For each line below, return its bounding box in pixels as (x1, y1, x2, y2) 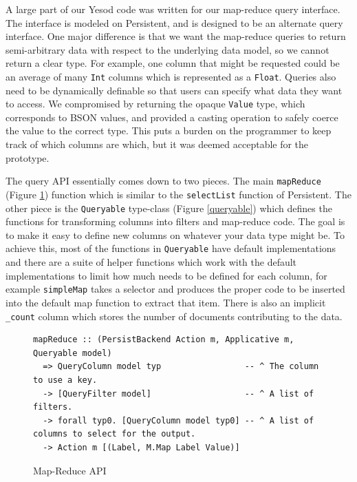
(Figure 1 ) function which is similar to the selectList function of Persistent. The (6, 187, 351, 201)
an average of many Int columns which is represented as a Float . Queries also (6, 69, 336, 83)
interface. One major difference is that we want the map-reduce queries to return (6, 29, 346, 43)
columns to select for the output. (33, 429, 196, 439)
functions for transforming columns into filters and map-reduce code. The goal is (6, 214, 345, 229)
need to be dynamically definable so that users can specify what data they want (6, 83, 343, 97)
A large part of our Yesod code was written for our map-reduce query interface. (6, 2, 340, 16)
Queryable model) (33, 348, 112, 358)
